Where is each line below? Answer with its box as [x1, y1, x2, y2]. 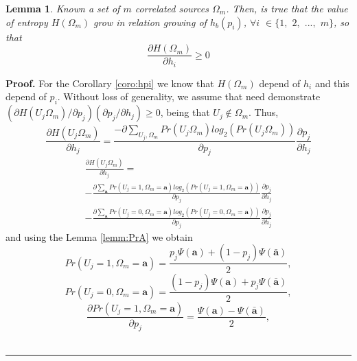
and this [314, 75, 349, 90]
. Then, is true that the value [226, 1, 348, 15]
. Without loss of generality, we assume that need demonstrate [57, 89, 321, 104]
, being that [160, 105, 210, 119]
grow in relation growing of [93, 14, 207, 29]
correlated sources [135, 1, 209, 15]
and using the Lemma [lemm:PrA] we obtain [5, 229, 193, 244]
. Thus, [249, 105, 279, 119]
